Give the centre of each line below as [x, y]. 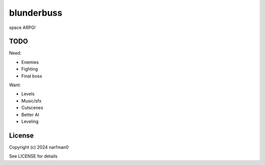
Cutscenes [32, 108]
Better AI [30, 114]
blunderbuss [36, 13]
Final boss [32, 76]
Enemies [30, 62]
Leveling [30, 121]
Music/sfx [31, 101]
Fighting [30, 69]
